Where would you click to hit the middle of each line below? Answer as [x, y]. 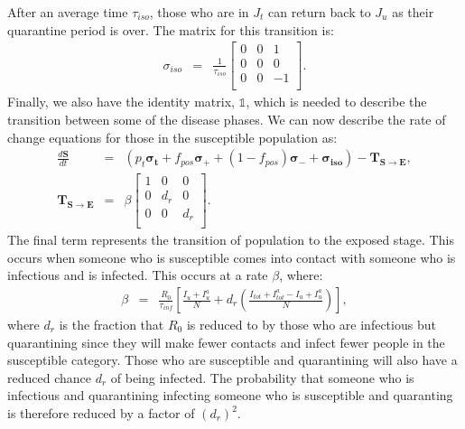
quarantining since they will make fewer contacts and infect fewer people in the [226, 342]
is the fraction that [112, 325]
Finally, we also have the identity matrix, [121, 102]
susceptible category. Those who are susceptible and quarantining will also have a [232, 360]
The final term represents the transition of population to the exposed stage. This [231, 240]
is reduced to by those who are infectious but [311, 325]
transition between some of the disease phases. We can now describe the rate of [227, 119]
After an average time [68, 12]
